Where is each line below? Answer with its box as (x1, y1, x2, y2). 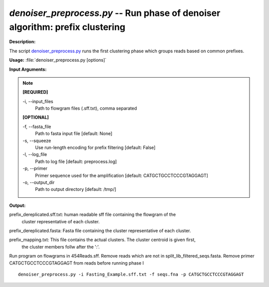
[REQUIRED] (22, 89, 48, 95)
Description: (9, 39, 36, 45)
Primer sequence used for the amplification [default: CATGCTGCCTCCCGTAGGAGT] (35, 172, 209, 178)
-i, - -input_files (22, 98, 53, 104)
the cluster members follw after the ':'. (21, 244, 100, 250)
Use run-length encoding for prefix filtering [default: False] (35, 144, 156, 150)
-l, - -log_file (22, 151, 47, 157)
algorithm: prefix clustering (9, 21, 126, 32)
